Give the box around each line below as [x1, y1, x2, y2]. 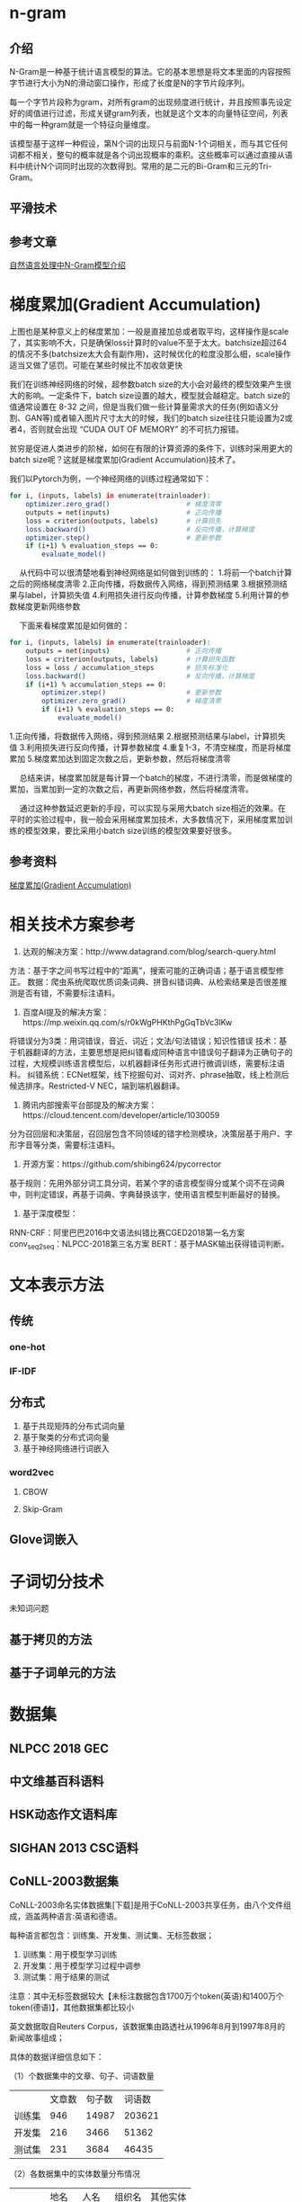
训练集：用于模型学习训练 [22, 1948, 118, 1959]
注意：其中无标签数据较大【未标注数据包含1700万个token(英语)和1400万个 [9, 1991, 285, 2001]
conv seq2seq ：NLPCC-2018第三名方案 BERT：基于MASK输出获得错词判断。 [9, 1238, 289, 1251]
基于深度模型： [22, 1208, 78, 1219]
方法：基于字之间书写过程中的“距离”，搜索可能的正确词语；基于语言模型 [9, 965, 277, 976]
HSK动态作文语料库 [9, 1807, 118, 1822]
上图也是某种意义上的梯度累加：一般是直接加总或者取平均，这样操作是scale [9, 327, 289, 337]
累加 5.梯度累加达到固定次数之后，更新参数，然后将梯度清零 [9, 753, 231, 764]
